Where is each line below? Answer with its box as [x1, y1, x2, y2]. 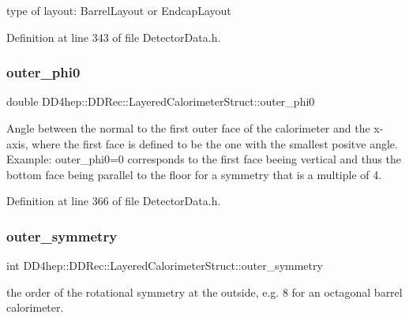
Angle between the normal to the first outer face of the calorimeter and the [6, 120, 370, 136]
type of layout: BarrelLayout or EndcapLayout [6, 2, 231, 18]
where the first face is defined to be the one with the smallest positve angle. [32, 135, 398, 152]
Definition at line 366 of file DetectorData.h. [6, 193, 221, 209]
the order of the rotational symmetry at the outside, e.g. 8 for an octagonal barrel [6, 283, 403, 300]
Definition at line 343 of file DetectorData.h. [6, 28, 221, 45]
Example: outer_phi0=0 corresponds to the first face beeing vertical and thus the [6, 151, 402, 167]
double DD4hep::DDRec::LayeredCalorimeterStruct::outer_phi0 [6, 93, 315, 110]
